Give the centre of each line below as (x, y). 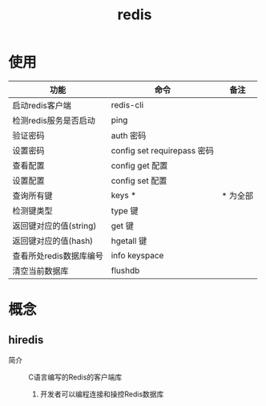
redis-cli (127, 104)
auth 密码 (129, 136)
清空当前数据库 (41, 270)
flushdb (125, 270)
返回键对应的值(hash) (53, 241)
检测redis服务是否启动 (54, 120)
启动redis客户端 (42, 105)
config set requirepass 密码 (163, 150)
